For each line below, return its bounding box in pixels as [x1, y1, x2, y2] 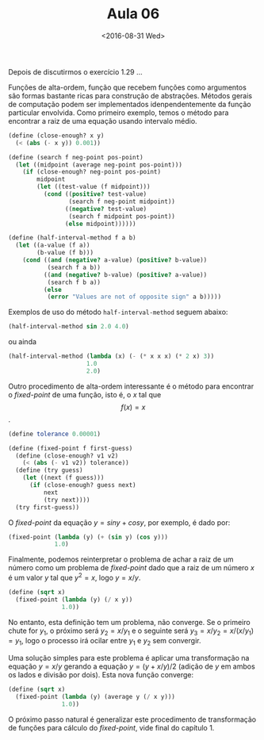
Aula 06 [106, 5, 160, 23]
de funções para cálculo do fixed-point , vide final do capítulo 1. [8, 723, 215, 732]
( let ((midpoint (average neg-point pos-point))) [15, 160, 182, 169]
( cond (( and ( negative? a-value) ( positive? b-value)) [22, 256, 208, 264]
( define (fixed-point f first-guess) [8, 444, 133, 452]
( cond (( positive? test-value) [43, 190, 147, 198]
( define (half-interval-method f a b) [8, 234, 136, 242]
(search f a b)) [47, 263, 101, 271]
